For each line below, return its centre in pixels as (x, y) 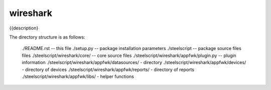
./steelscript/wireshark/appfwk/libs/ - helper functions (78, 76)
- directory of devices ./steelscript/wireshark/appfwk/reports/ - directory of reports (108, 69)
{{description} (24, 28)
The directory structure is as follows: (47, 37)
